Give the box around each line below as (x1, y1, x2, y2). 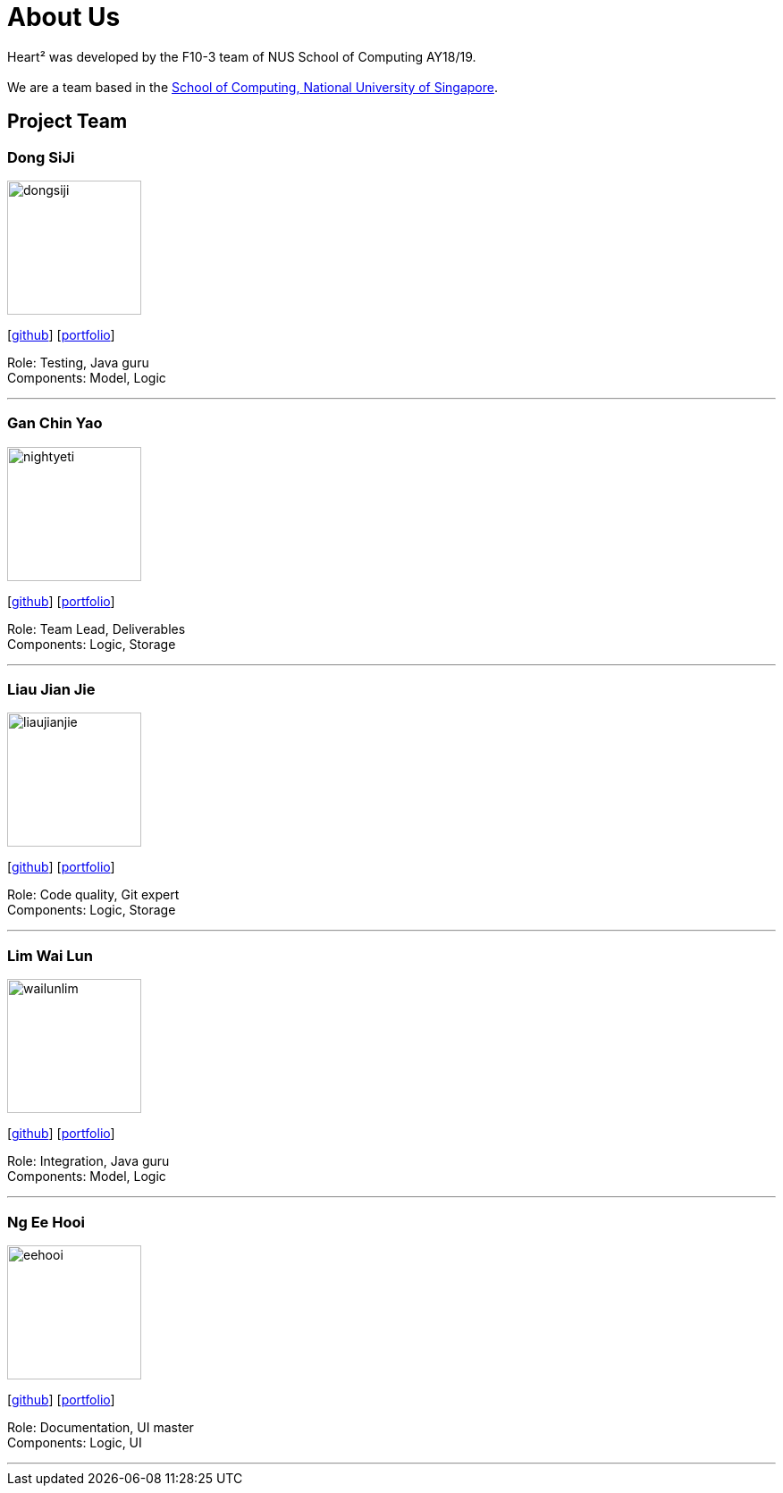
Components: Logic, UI (7, 1434, 142, 1450)
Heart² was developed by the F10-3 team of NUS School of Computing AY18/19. (7, 48, 476, 64)
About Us (7, 2, 121, 32)
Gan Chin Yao (7, 414, 103, 433)
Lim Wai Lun (7, 946, 93, 965)
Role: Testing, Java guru (7, 354, 149, 370)
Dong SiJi (7, 148, 75, 166)
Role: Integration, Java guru (7, 1153, 170, 1169)
